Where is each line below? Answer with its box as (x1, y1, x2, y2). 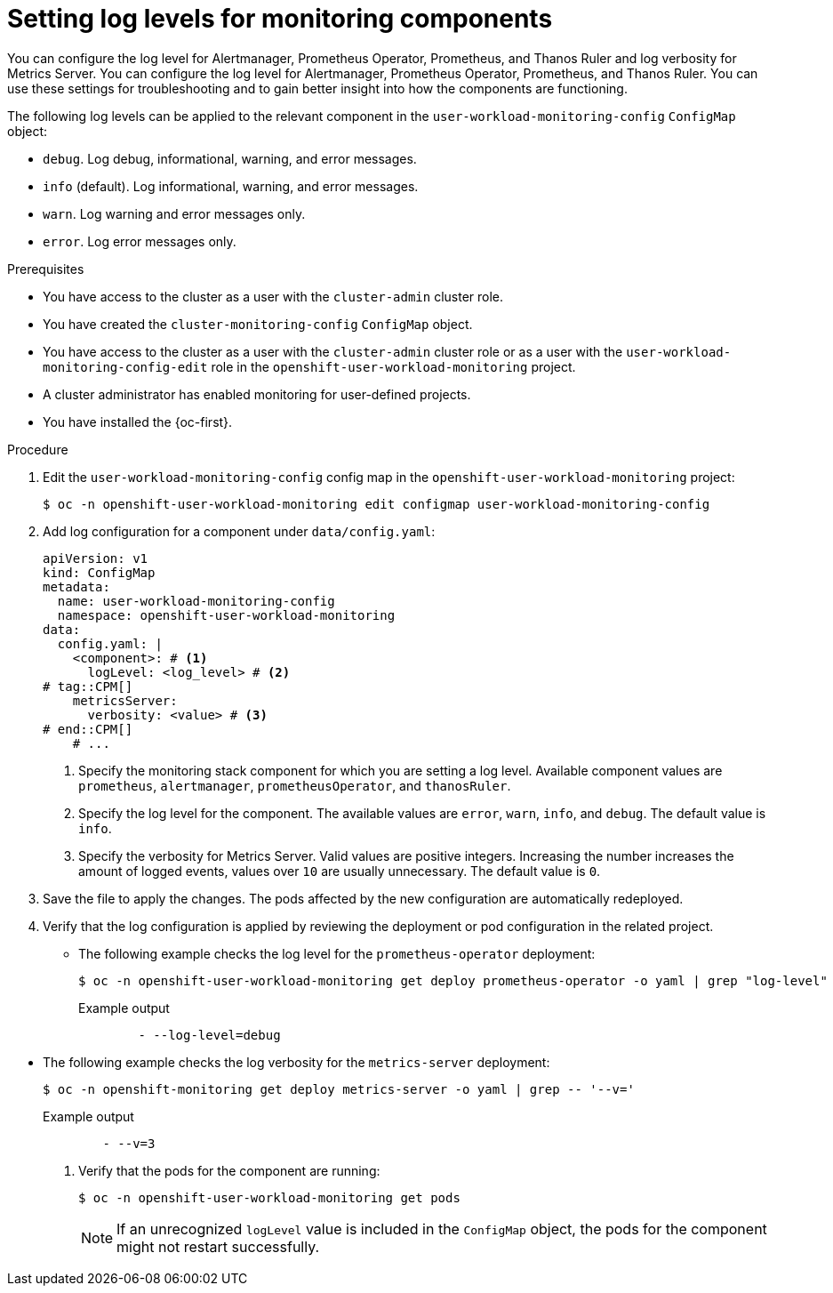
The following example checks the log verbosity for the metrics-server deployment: (43, 1054, 550, 1070)
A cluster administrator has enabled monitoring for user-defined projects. (43, 386, 471, 402)
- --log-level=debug (138, 1027, 281, 1042)
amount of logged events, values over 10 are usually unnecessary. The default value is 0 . (78, 863, 601, 879)
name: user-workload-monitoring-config (57, 593, 335, 608)
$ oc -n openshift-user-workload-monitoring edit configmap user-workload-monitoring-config (43, 496, 710, 511)
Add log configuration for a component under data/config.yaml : (43, 523, 436, 539)
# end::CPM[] (43, 721, 133, 736)
